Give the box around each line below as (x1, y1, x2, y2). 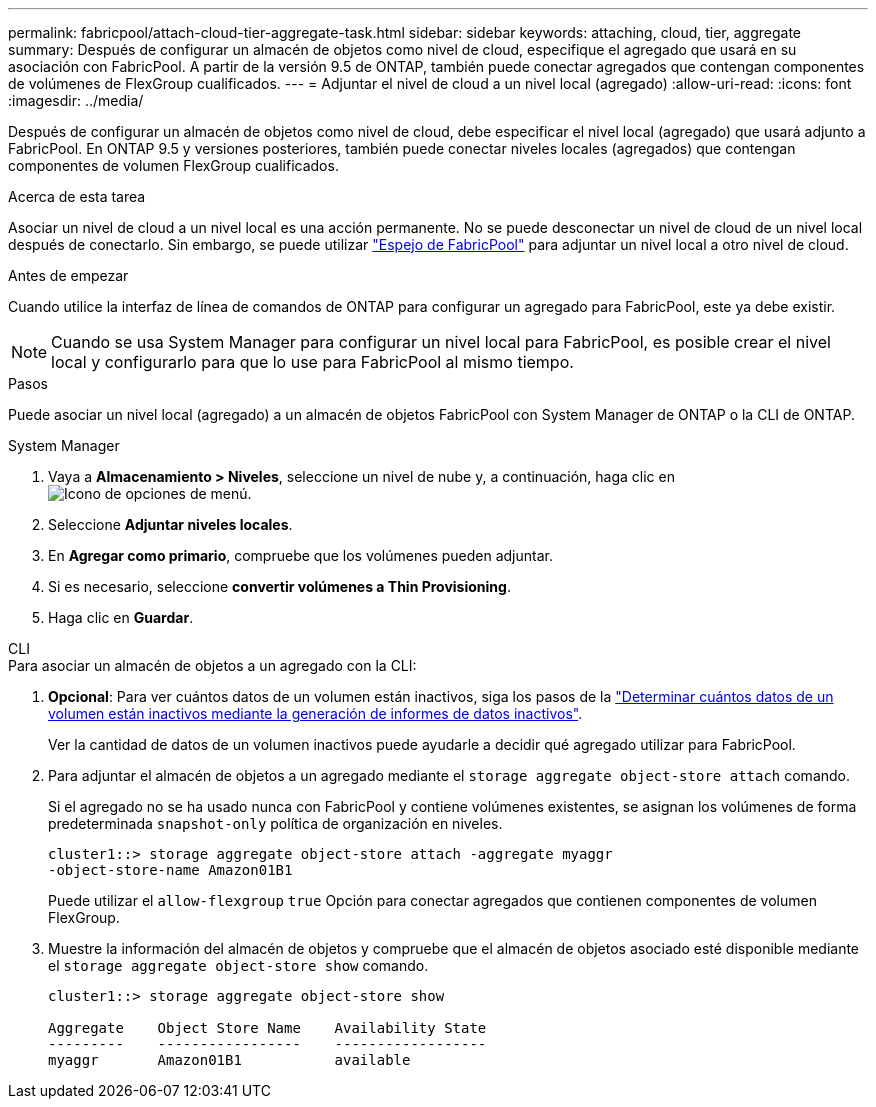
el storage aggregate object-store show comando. (48, 957, 429, 974)
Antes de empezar (8, 267, 129, 284)
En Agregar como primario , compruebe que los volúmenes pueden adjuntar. (48, 547, 553, 564)
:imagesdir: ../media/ (8, 92, 144, 109)
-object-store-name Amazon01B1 (48, 862, 293, 878)
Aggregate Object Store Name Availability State (48, 1020, 487, 1036)
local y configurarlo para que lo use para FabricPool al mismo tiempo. (51, 352, 574, 372)
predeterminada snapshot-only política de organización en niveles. (48, 815, 503, 832)
